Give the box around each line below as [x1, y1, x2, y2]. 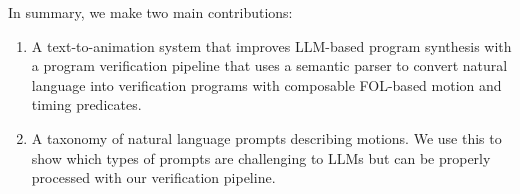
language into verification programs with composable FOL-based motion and [31, 74, 502, 95]
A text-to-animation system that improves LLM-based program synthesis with [31, 35, 512, 56]
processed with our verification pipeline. [31, 167, 276, 188]
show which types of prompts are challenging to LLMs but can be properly [31, 147, 491, 168]
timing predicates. [31, 94, 142, 115]
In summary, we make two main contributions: [8, 2, 293, 22]
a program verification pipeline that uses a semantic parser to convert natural [31, 55, 508, 76]
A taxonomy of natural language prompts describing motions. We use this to [31, 127, 502, 148]
